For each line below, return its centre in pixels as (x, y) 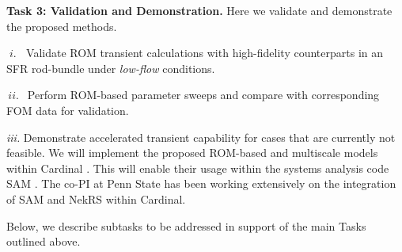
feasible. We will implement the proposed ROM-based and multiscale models (192, 153)
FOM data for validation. (68, 110)
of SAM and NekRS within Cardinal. (96, 199)
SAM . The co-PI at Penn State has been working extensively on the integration (201, 183)
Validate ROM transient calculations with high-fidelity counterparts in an (205, 53)
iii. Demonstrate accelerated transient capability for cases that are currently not (201, 137)
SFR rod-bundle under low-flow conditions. (111, 68)
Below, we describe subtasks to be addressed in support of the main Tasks (186, 225)
